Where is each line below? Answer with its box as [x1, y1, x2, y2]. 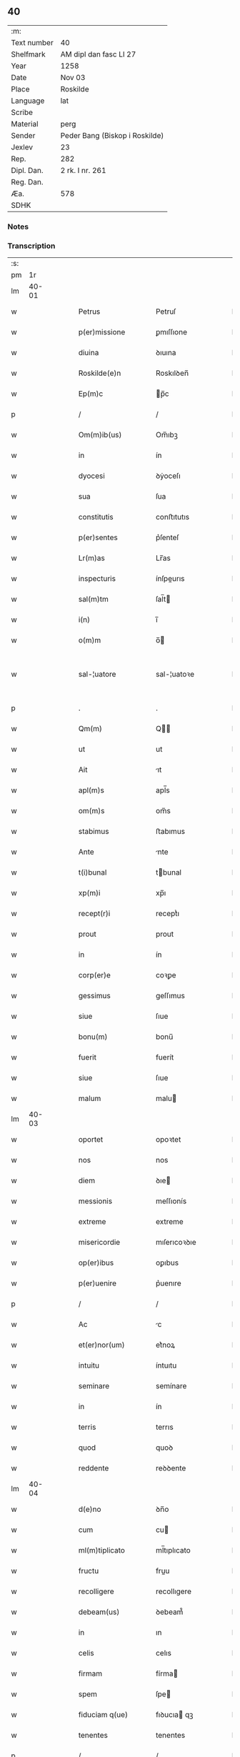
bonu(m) [78, 1032, 108, 1042]
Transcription [7, 241, 56, 251]
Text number [11, 37, 54, 47]
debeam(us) [78, 1607, 120, 1617]
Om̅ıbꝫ [156, 430, 179, 440]
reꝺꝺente [156, 1463, 186, 1473]
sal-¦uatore [78, 670, 116, 680]
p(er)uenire [78, 1278, 116, 1288]
